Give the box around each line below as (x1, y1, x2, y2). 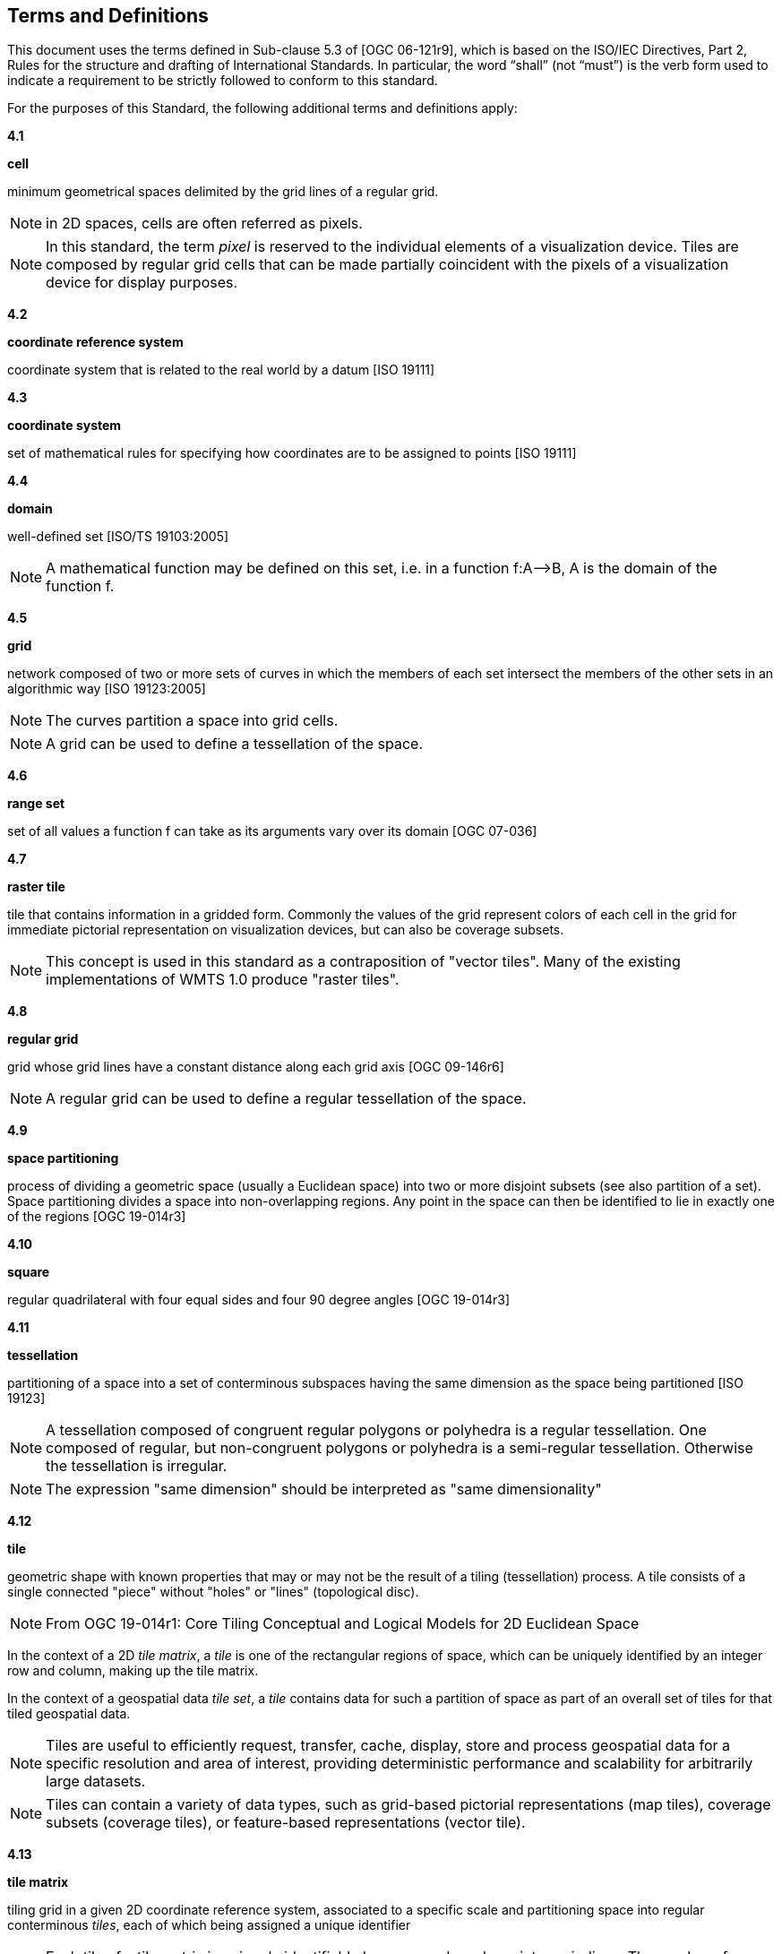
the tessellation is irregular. (46, 1457, 228, 1476)
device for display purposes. (46, 273, 238, 292)
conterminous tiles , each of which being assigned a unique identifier (7, 1917, 411, 1933)
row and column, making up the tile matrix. (7, 1663, 259, 1679)
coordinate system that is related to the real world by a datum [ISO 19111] (7, 362, 435, 378)
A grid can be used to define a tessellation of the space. (46, 735, 424, 753)
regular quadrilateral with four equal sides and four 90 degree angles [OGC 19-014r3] (7, 1292, 511, 1308)
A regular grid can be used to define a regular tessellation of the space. (46, 1089, 527, 1108)
